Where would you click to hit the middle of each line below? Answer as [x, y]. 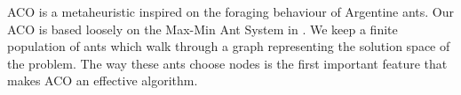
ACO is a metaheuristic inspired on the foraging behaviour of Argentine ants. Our [231, 11]
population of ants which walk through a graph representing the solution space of [229, 46]
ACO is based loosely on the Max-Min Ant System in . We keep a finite [203, 29]
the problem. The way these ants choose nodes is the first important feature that [227, 63]
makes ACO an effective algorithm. [103, 80]
